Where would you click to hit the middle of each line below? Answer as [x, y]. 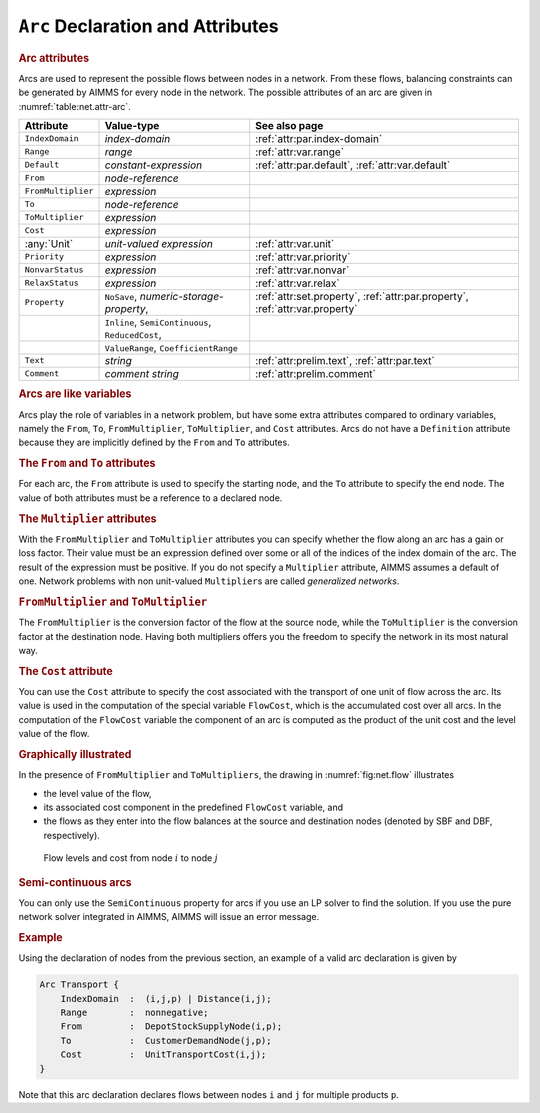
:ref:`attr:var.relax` [297, 283]
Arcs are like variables [75, 394]
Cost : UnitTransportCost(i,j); [163, 1054]
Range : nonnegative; [134, 1012]
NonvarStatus [54, 270]
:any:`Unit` [49, 243]
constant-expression [153, 165]
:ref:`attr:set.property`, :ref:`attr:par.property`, [362, 296]
